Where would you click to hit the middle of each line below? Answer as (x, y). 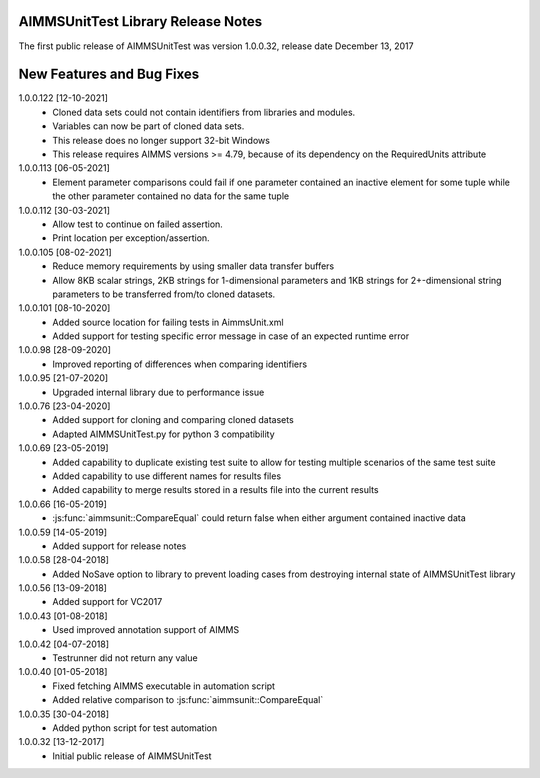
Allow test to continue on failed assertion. (138, 224)
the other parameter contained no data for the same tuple (171, 196)
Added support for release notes (119, 546)
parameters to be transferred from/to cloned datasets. (164, 294)
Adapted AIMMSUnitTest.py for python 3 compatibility (163, 434)
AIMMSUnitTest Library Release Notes (140, 21)
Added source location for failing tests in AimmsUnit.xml (168, 322)
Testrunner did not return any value (125, 658)
